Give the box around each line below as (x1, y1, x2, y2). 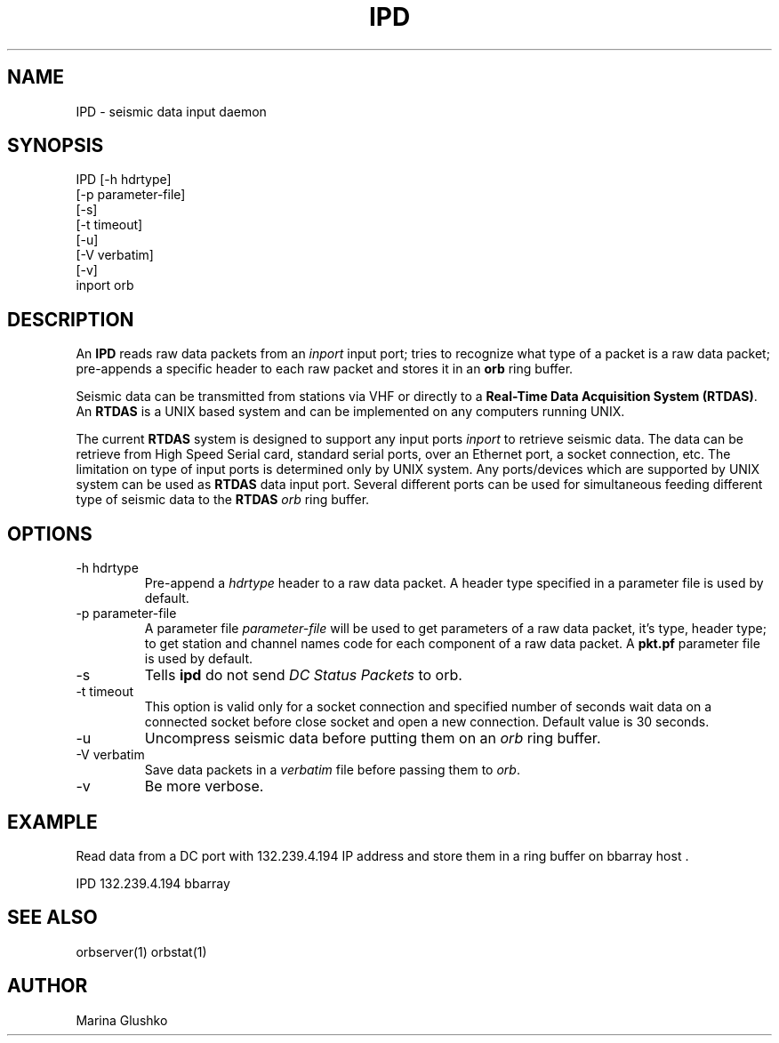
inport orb (76, 277, 134, 293)
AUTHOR (7, 975, 88, 998)
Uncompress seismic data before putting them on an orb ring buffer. (144, 729, 601, 748)
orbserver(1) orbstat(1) (76, 943, 207, 959)
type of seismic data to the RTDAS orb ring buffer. (76, 492, 370, 508)
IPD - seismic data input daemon (76, 103, 267, 119)
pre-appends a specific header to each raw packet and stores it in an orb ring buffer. (76, 361, 574, 377)
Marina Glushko (76, 1012, 168, 1028)
